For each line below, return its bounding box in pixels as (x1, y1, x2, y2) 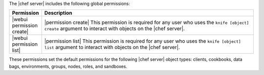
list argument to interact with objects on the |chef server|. (44, 44, 180, 51)
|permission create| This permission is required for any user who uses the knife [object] (44, 19, 249, 26)
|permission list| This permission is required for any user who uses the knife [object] (44, 38, 242, 45)
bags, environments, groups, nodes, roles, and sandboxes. (9, 63, 127, 69)
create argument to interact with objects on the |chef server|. (44, 25, 185, 32)
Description (44, 10, 73, 17)
